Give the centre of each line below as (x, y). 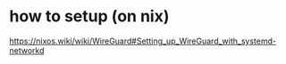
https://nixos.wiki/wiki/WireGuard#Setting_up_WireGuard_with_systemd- (143, 41)
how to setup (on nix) (89, 16)
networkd (27, 50)
